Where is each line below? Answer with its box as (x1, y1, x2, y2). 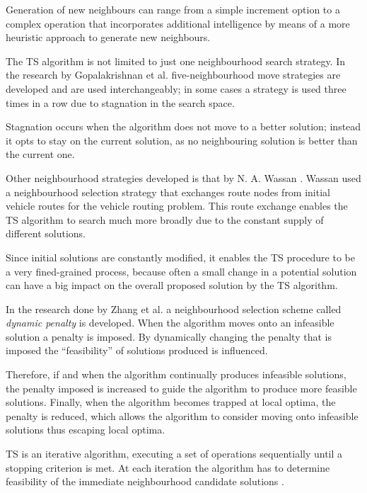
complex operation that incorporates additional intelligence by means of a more (6, 16, 350, 30)
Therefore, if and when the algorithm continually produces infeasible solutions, (6, 367, 346, 382)
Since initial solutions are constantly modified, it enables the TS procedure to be (6, 249, 355, 264)
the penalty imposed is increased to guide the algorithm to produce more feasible (6, 380, 357, 395)
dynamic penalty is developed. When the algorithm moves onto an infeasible (6, 315, 334, 330)
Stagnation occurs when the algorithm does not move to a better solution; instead (6, 119, 361, 134)
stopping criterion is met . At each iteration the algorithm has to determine (6, 460, 330, 475)
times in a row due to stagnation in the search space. (6, 95, 235, 110)
